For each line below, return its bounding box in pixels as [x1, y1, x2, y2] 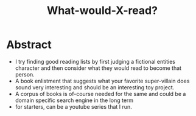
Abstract [6, 38, 52, 52]
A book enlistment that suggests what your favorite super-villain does [15, 77, 190, 84]
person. [15, 70, 35, 78]
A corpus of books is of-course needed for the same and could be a [15, 90, 186, 97]
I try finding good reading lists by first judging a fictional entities [15, 58, 175, 65]
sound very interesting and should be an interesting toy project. [15, 83, 175, 91]
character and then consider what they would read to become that [15, 64, 181, 72]
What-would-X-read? [46, 4, 158, 18]
